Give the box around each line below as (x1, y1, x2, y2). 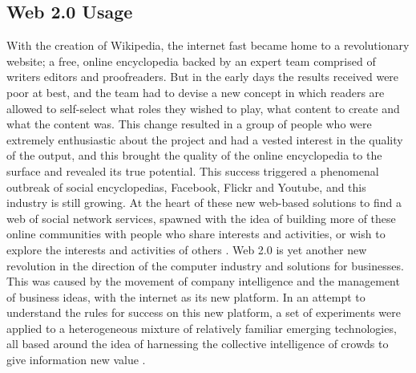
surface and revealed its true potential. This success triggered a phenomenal (6, 162, 379, 179)
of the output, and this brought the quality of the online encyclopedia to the (6, 147, 382, 164)
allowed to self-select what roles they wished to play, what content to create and (6, 99, 400, 116)
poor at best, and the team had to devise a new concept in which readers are (6, 83, 385, 100)
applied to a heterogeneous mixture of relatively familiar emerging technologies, (6, 319, 397, 336)
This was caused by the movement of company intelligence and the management (6, 273, 400, 290)
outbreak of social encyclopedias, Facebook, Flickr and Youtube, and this (6, 178, 366, 195)
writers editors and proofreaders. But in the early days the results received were (6, 68, 399, 85)
